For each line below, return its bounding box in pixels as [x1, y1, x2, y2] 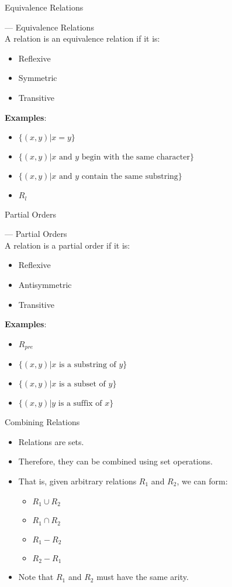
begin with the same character [81, 153, 190, 162]
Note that [18, 571, 54, 583]
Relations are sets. [18, 435, 84, 447]
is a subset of [58, 380, 106, 389]
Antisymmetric [18, 278, 72, 290]
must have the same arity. [96, 571, 189, 583]
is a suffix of [58, 399, 102, 408]
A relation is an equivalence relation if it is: [5, 32, 160, 45]
